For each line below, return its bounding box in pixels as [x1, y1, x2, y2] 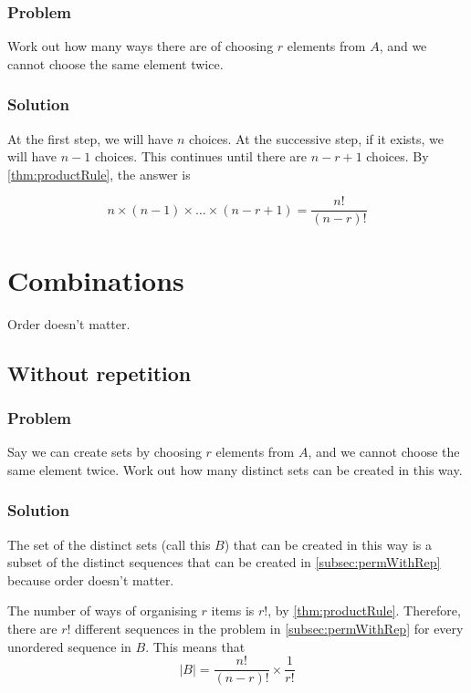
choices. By [366, 147, 429, 166]
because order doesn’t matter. [7, 570, 174, 589]
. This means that [145, 636, 246, 656]
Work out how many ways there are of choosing [7, 36, 274, 56]
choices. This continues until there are [94, 147, 307, 166]
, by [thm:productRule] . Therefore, [267, 601, 461, 620]
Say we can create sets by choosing [7, 442, 202, 461]
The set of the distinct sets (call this [7, 534, 211, 553]
